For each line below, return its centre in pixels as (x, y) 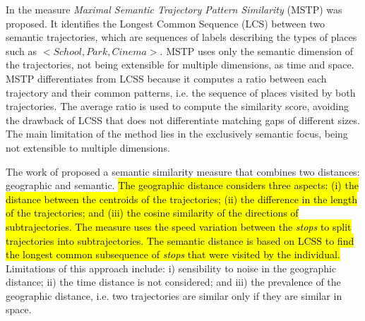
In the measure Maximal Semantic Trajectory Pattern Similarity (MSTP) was (174, 9)
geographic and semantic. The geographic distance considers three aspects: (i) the (182, 185)
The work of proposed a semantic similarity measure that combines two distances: (183, 171)
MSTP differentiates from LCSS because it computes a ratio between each (166, 78)
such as (22, 50)
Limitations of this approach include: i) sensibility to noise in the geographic (171, 268)
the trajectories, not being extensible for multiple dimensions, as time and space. (180, 65)
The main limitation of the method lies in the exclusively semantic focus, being (177, 134)
